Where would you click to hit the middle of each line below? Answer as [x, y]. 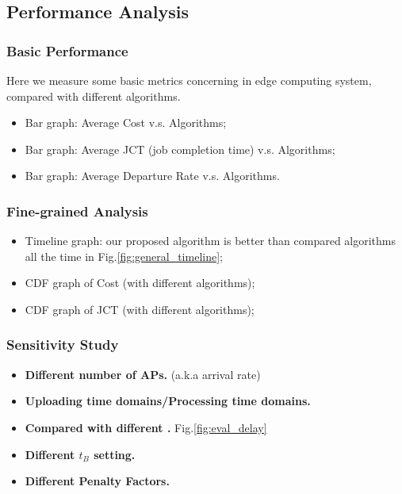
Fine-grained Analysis [77, 211]
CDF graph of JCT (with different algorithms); [140, 309]
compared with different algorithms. [94, 96]
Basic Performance [67, 50]
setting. [115, 454]
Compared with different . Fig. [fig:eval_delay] [146, 427]
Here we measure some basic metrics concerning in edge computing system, [189, 80]
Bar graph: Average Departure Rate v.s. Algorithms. [152, 176]
